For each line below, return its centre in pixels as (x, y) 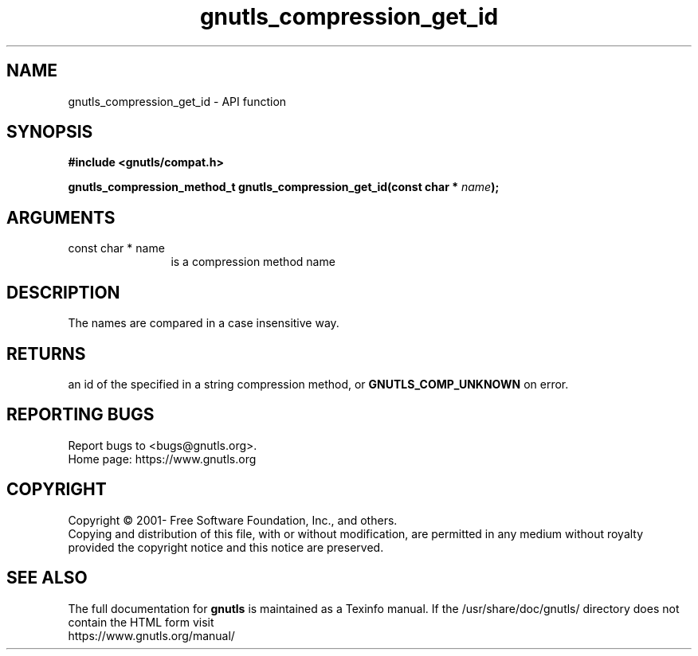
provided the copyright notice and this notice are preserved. (226, 547)
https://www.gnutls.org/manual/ (151, 635)
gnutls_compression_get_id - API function (177, 101)
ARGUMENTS (61, 217)
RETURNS (46, 353)
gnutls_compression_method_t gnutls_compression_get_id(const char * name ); (284, 187)
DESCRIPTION (63, 292)
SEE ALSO (47, 578)
